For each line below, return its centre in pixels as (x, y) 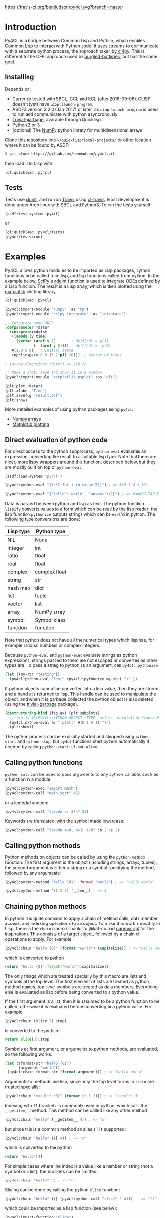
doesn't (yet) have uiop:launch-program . (53, 104)
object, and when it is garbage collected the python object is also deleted (79, 699)
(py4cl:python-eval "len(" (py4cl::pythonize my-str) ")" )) (73, 679)
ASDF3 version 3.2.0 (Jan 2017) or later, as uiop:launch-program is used (85, 109)
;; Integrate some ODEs (29, 323)
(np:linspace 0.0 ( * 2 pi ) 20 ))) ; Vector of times (67, 355)
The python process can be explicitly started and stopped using (70, 737)
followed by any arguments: (33, 873)
